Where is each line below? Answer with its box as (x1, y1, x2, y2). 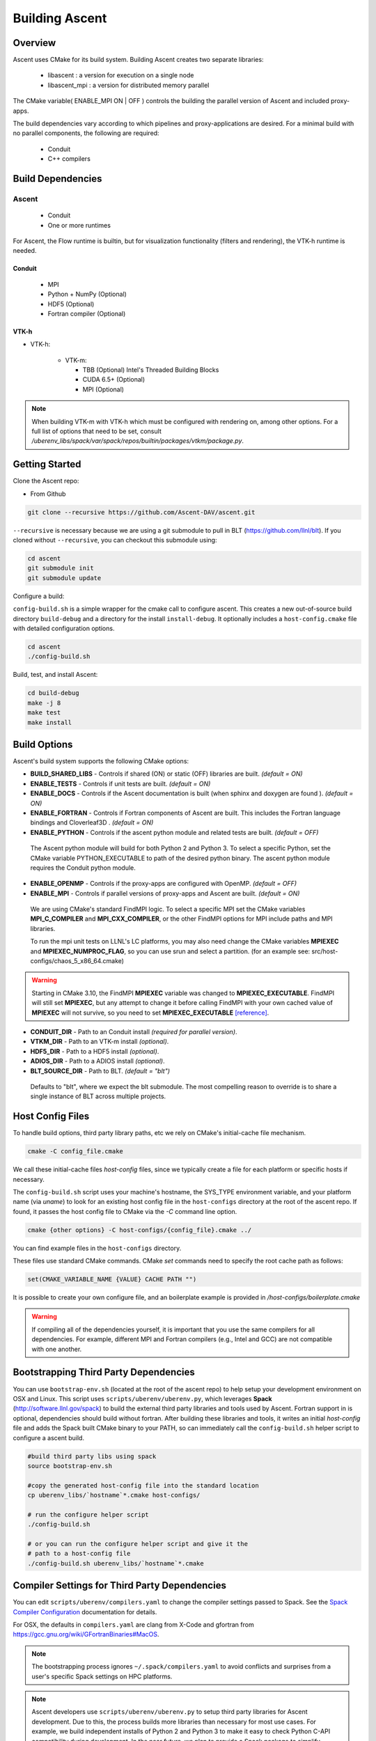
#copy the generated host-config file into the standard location (27, 1481, 259, 1490)
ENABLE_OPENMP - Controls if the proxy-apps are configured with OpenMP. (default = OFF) (30, 880, 297, 888)
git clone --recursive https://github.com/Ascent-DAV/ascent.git (27, 508, 256, 516)
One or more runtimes (47, 221, 111, 229)
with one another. (31, 1345, 82, 1353)
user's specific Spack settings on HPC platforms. (31, 1672, 173, 1680)
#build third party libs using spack (27, 1452, 157, 1460)
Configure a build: (13, 592, 65, 600)
